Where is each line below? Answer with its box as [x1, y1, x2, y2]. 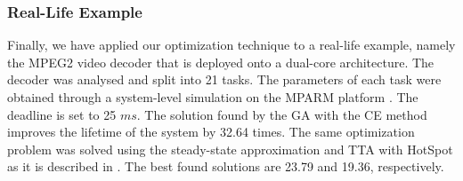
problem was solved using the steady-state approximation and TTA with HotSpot [7, 139, 453, 158]
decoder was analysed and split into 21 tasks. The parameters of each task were [7, 70, 442, 89]
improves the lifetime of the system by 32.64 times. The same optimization [7, 122, 415, 141]
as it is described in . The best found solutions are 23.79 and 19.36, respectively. [7, 157, 444, 176]
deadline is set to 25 [7, 105, 117, 123]
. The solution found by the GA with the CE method [136, 105, 427, 123]
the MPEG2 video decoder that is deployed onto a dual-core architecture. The [7, 52, 435, 71]
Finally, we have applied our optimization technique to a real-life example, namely [7, 35, 456, 54]
